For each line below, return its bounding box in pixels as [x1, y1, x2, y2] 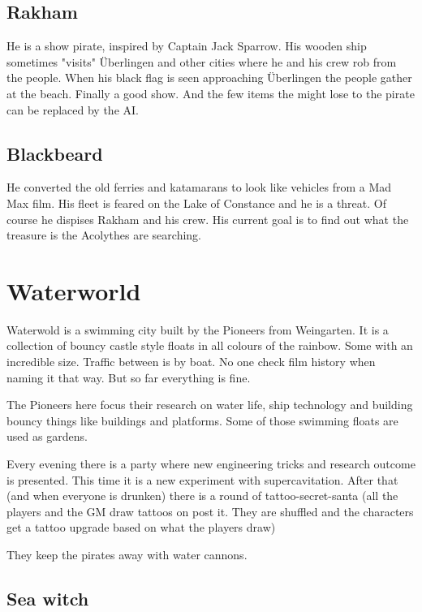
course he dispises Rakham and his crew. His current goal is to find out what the [6, 210, 409, 227]
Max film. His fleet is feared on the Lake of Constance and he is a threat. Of [6, 194, 386, 211]
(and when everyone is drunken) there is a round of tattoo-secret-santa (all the [6, 487, 398, 504]
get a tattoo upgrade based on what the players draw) [6, 519, 276, 536]
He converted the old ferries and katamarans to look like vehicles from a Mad [6, 179, 392, 196]
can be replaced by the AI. [6, 101, 139, 118]
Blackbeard [6, 140, 103, 166]
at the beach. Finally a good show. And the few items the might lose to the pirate [6, 84, 415, 101]
